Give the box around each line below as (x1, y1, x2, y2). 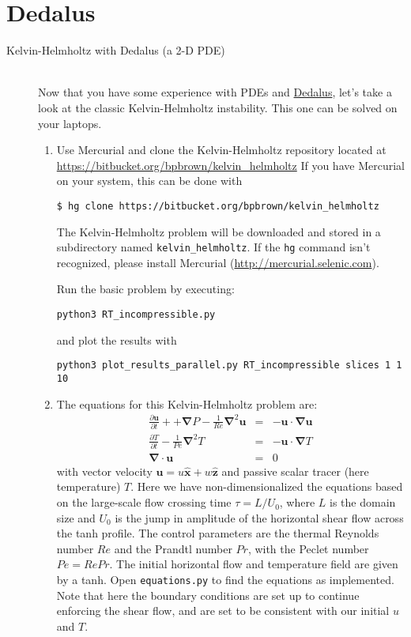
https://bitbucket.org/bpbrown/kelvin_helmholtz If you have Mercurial (56, 156, 405, 173)
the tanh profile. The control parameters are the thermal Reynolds (56, 525, 379, 541)
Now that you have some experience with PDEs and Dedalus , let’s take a (38, 84, 392, 100)
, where (279, 494, 315, 511)
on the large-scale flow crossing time (56, 494, 232, 511)
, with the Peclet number (247, 540, 369, 556)
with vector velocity (56, 462, 153, 479)
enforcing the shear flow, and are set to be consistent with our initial (56, 602, 390, 619)
